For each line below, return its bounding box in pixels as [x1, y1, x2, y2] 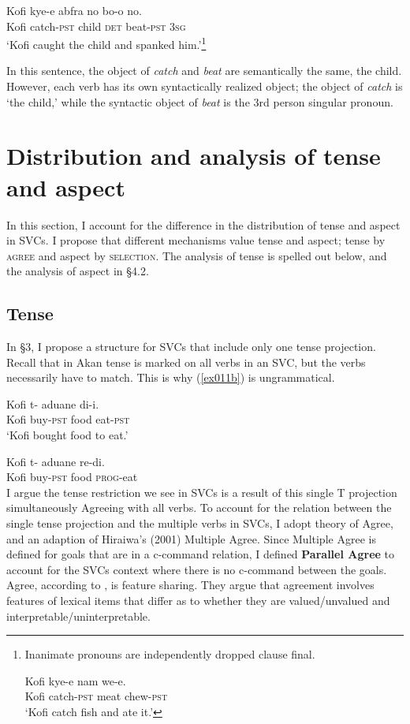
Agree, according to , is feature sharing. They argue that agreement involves [6, 577, 375, 593]
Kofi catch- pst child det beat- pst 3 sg [6, 17, 186, 34]
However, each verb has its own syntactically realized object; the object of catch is [6, 78, 403, 95]
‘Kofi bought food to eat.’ [6, 427, 129, 443]
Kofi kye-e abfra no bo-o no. [6, 2, 142, 18]
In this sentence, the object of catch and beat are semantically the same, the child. [6, 62, 402, 79]
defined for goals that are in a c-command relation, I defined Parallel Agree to [6, 546, 395, 562]
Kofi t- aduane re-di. [6, 453, 105, 469]
